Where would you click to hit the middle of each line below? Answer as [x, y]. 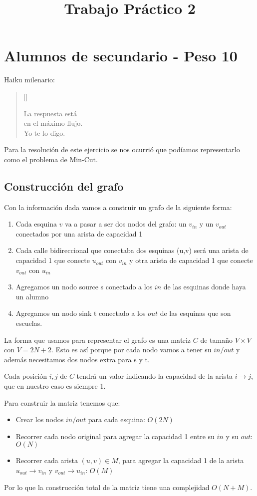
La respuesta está [50, 113]
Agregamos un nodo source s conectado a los [84, 287]
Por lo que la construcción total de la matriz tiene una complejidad [107, 487]
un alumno [32, 296]
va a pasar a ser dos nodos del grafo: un [126, 224]
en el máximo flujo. [53, 123]
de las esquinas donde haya [205, 287]
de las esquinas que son [195, 313]
